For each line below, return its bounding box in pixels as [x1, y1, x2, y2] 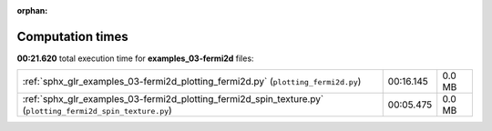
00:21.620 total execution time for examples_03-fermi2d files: [16, 53, 254, 64]
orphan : [16, 5, 48, 15]
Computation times [16, 28, 128, 45]
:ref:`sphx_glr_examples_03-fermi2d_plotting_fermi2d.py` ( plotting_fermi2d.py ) [22, 76, 362, 88]
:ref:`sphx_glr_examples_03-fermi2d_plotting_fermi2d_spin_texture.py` [22, 93, 324, 106]
